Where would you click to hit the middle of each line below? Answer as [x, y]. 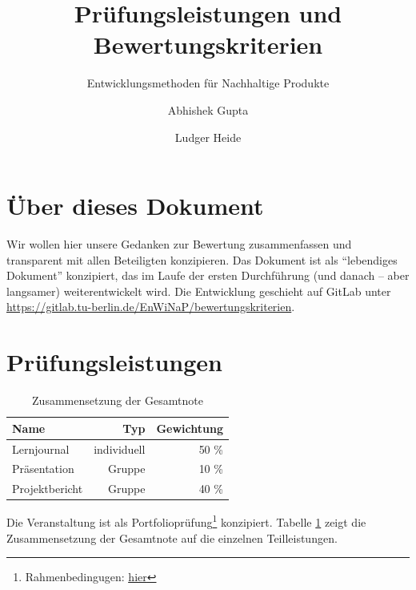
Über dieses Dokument [135, 206]
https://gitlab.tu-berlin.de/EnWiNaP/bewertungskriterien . [151, 307]
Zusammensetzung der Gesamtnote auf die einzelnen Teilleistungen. [172, 537]
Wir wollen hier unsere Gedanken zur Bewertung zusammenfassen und [179, 244]
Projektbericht [48, 489]
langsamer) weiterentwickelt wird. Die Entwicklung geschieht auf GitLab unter [199, 291]
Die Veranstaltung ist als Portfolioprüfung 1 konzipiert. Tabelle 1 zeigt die [186, 521]
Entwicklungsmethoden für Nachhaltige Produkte [208, 83]
